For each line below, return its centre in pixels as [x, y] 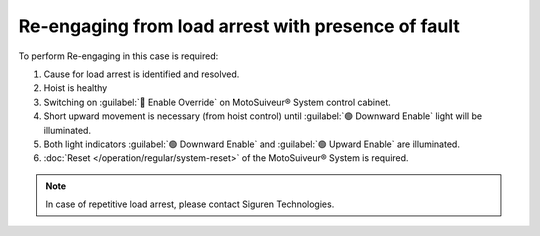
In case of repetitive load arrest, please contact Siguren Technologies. [190, 204]
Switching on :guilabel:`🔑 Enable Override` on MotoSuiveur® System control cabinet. [217, 102]
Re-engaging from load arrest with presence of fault [239, 26]
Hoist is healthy [75, 88]
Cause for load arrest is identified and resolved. [141, 74]
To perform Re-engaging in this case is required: [118, 56]
